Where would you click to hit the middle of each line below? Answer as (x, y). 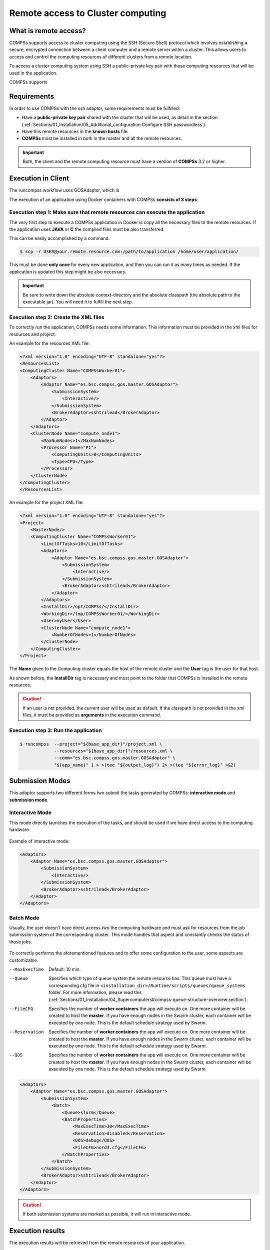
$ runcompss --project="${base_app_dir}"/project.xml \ (91, 744)
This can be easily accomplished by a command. (59, 238)
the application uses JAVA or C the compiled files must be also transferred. (87, 229)
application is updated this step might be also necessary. (68, 271)
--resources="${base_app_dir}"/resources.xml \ (113, 751)
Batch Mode (24, 917)
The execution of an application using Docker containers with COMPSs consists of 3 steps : (104, 199)
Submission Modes (40, 781)
